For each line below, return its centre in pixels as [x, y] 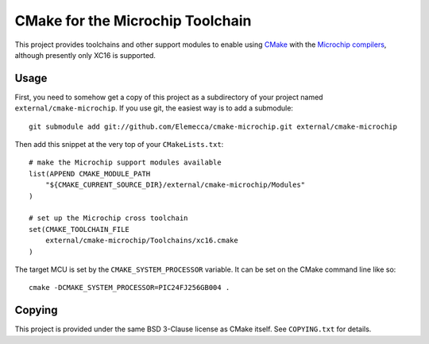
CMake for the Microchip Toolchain [133, 21]
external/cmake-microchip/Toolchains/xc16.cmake [141, 241]
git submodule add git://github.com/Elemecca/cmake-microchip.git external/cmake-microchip [213, 126]
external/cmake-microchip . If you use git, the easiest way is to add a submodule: [154, 108]
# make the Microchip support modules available [125, 162]
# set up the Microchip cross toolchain [108, 218]
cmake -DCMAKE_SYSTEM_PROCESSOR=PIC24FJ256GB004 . [129, 288]
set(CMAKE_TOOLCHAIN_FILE [79, 229]
